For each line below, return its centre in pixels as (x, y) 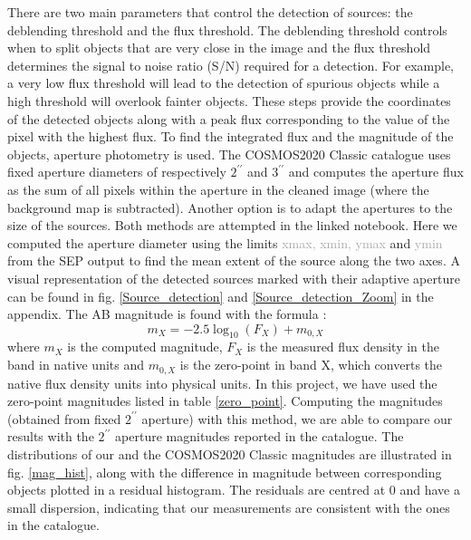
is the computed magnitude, (145, 347)
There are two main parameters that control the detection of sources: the (210, 12)
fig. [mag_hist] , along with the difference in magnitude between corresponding (225, 472)
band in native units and (76, 365)
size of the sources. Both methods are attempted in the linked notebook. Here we (232, 225)
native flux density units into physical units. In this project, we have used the (222, 383)
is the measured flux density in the (343, 347)
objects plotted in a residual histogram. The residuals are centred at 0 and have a (234, 490)
